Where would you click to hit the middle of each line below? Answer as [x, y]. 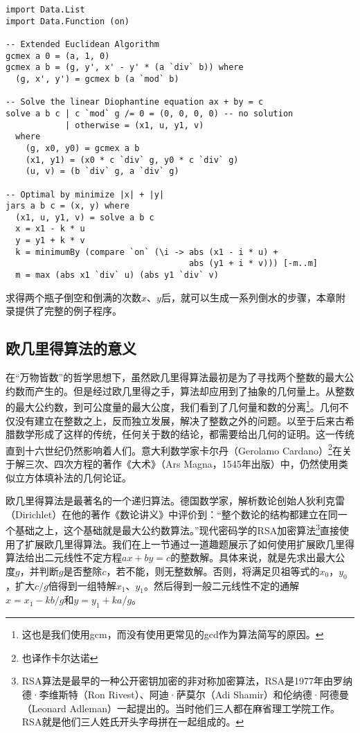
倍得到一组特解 [82, 585]
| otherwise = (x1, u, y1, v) [134, 125]
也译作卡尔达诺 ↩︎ [60, 657]
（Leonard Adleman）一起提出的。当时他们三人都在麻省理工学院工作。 [181, 708]
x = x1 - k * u [50, 229]
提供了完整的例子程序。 [68, 311]
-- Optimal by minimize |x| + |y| [85, 194]
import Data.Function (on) [67, 21]
